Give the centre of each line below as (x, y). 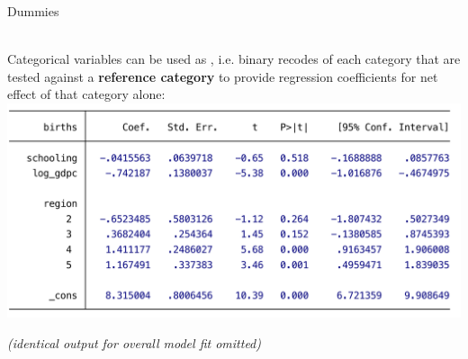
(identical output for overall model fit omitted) (134, 342)
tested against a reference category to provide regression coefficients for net (223, 76)
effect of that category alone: (86, 94)
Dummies (33, 11)
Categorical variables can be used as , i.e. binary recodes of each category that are (234, 59)
